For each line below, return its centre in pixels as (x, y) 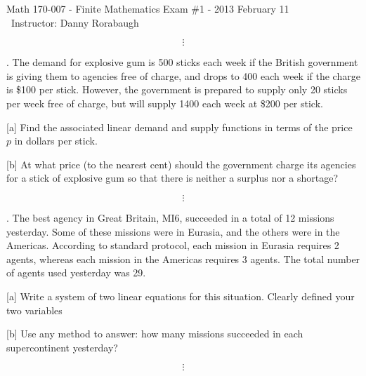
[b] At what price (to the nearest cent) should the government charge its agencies (181, 164)
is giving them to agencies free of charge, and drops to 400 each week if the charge (183, 75)
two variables (34, 310)
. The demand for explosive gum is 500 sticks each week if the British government (182, 62)
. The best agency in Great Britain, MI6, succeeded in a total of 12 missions (170, 217)
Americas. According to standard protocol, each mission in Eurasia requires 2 (173, 245)
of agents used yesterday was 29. (76, 273)
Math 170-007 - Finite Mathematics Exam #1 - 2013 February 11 (148, 8)
